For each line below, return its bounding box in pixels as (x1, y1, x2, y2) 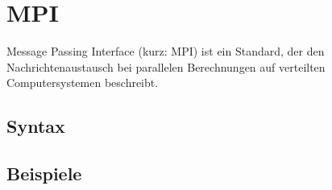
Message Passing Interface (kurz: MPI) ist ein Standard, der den (6, 43, 325, 60)
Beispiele (6, 161, 82, 186)
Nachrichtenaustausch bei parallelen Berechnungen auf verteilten (6, 58, 326, 75)
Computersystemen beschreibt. (6, 74, 159, 91)
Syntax (6, 114, 65, 138)
